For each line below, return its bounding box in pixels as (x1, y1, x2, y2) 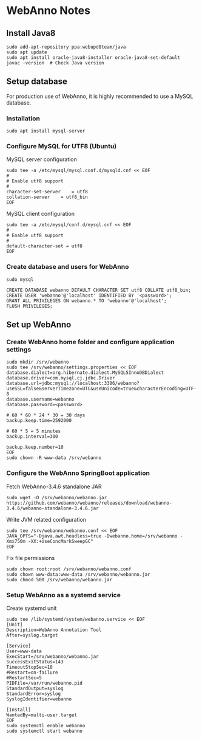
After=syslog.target (6, 632, 59, 638)
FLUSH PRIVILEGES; (6, 303, 53, 309)
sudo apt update (6, 49, 47, 55)
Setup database (6, 77, 68, 87)
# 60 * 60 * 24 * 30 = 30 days (6, 412, 86, 418)
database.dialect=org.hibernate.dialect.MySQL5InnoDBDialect (6, 370, 164, 376)
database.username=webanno (6, 396, 75, 403)
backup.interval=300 (6, 434, 59, 440)
